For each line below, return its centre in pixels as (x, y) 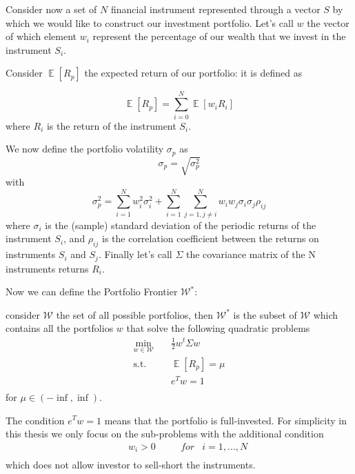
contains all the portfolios (60, 328)
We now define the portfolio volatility (85, 149)
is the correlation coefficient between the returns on (210, 238)
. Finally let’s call (135, 254)
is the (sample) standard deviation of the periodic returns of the (181, 225)
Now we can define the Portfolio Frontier (92, 292)
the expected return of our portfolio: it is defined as (193, 73)
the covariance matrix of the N (251, 254)
